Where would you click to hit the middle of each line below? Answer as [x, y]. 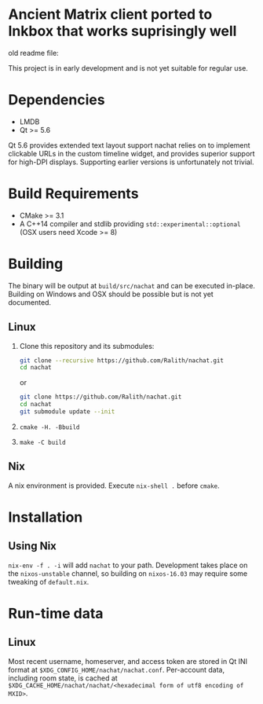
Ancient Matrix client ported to [110, 15]
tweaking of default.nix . [49, 581]
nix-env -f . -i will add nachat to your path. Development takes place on [128, 565]
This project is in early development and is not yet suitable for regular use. [128, 68]
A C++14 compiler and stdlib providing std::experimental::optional [130, 224]
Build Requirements [73, 194]
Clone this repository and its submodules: [87, 346]
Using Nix [33, 546]
